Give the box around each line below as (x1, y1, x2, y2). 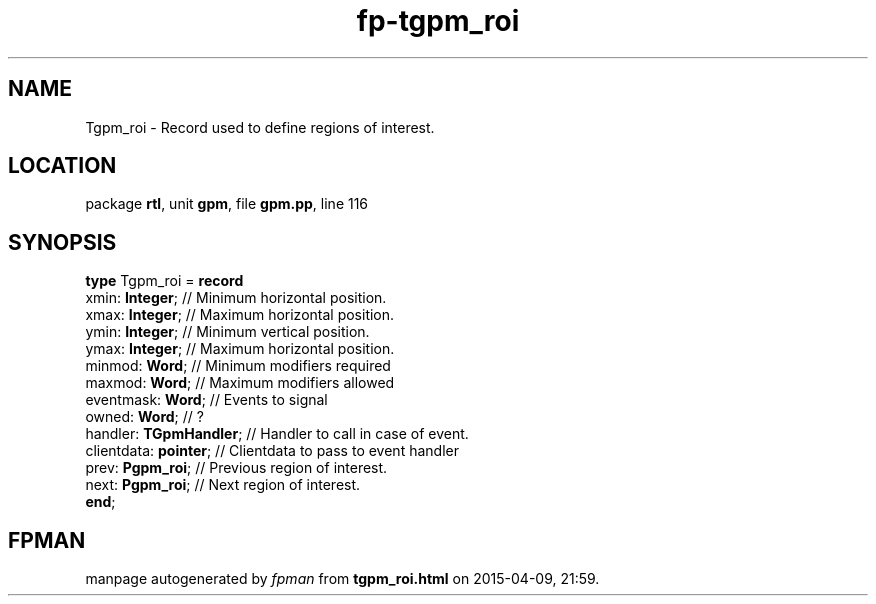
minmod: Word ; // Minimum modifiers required (85, 357, 391, 375)
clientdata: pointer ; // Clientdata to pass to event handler (85, 442, 459, 460)
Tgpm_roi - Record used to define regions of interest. (85, 118, 435, 136)
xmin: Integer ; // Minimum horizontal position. (85, 289, 387, 307)
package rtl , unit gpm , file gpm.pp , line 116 (85, 195, 369, 213)
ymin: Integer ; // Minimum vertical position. (85, 323, 370, 341)
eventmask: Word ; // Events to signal (85, 391, 328, 409)
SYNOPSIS (8, 229, 117, 255)
